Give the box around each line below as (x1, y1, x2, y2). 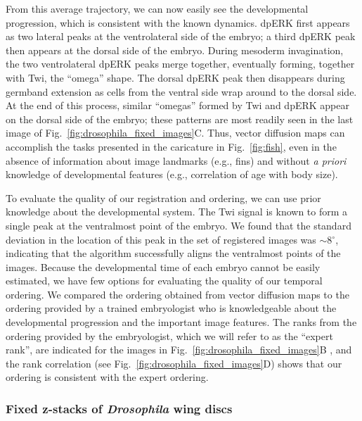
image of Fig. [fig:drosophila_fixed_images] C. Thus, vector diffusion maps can (6, 125, 345, 140)
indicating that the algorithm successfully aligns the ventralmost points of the (6, 246, 341, 260)
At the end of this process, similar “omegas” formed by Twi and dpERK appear (6, 98, 349, 113)
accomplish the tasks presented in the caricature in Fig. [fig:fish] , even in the (6, 139, 337, 153)
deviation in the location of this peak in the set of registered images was (6, 232, 316, 246)
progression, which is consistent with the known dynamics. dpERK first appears (6, 15, 350, 30)
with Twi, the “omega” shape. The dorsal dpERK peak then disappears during (6, 70, 345, 84)
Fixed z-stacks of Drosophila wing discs (6, 399, 233, 417)
